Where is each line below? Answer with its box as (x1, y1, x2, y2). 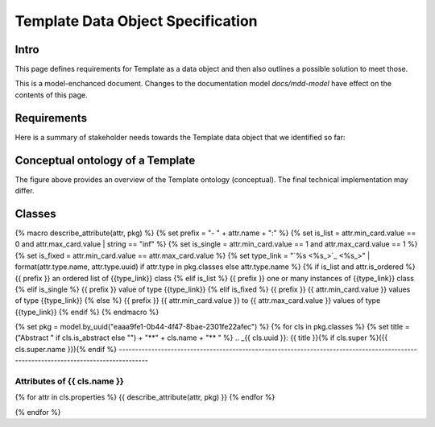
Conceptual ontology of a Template (14, 153, 196, 167)
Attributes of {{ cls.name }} (14, 375, 124, 387)
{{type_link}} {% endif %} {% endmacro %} (14, 307, 159, 317)
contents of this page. (14, 89, 88, 100)
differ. (14, 186, 35, 196)
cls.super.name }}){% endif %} (14, 344, 118, 354)
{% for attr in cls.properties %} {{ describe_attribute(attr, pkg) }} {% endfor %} (14, 392, 275, 402)
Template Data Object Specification (14, 12, 258, 30)
